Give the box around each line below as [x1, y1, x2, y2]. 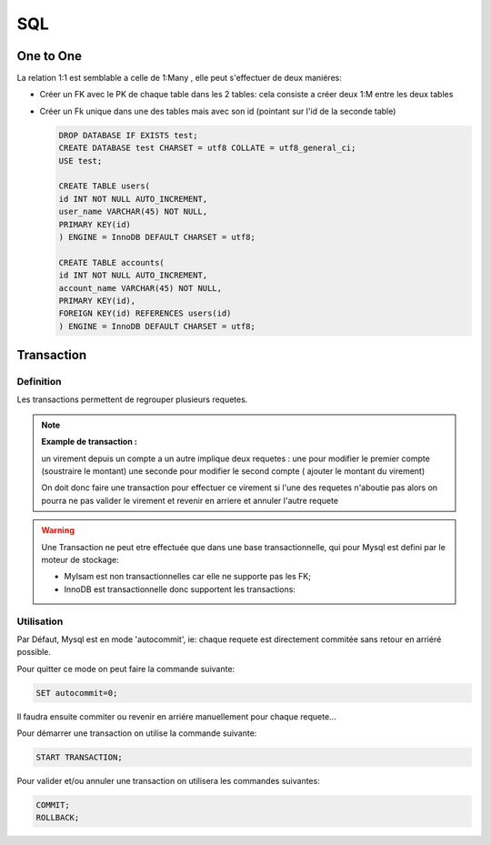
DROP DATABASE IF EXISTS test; [58, 130, 199, 140]
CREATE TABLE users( [58, 181, 150, 191]
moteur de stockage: [41, 554, 119, 565]
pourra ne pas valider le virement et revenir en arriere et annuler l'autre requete [41, 495, 339, 506]
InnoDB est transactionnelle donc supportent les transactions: [64, 583, 296, 595]
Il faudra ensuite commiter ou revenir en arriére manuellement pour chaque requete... [16, 710, 336, 722]
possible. [16, 647, 52, 658]
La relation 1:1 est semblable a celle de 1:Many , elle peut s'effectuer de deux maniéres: [16, 73, 343, 84]
